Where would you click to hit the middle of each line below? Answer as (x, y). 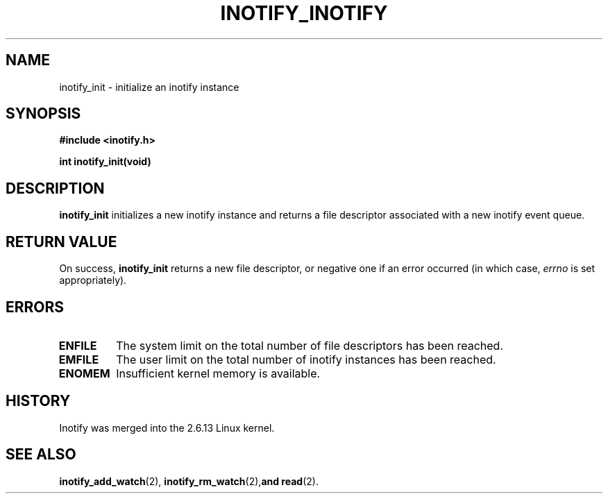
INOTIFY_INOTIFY (304, 13)
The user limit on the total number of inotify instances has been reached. (306, 359)
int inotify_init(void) (105, 162)
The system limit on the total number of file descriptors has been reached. (310, 345)
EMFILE (79, 359)
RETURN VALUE (61, 242)
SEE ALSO (41, 455)
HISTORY (38, 401)
